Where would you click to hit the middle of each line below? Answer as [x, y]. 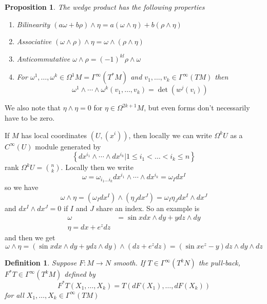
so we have [22, 187]
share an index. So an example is [148, 208]
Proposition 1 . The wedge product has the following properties [105, 7]
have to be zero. [30, 117]
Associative [34, 41]
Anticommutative [43, 58]
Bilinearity [33, 24]
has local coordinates [54, 135]
